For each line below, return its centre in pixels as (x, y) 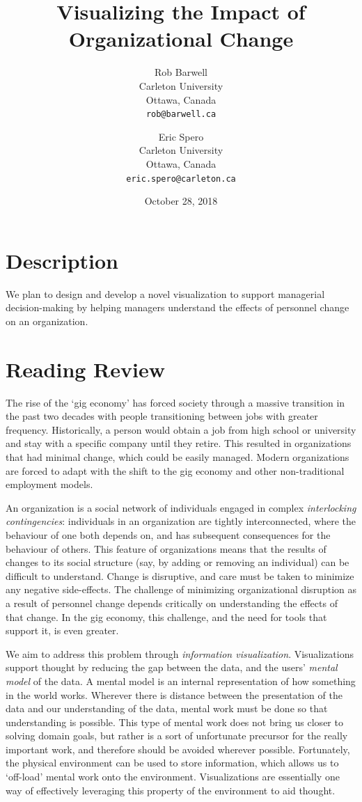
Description (62, 260)
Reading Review (85, 369)
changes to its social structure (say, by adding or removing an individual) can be (178, 562)
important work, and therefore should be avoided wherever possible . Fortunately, (178, 749)
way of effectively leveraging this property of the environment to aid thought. (171, 790)
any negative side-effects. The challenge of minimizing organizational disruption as (181, 589)
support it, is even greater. (62, 630)
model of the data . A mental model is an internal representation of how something (181, 681)
